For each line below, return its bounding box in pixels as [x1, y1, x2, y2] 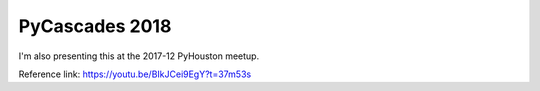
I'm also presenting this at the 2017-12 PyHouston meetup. [18, 50, 260, 62]
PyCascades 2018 [18, 15, 172, 37]
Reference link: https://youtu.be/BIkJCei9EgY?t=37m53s [18, 68, 252, 80]
